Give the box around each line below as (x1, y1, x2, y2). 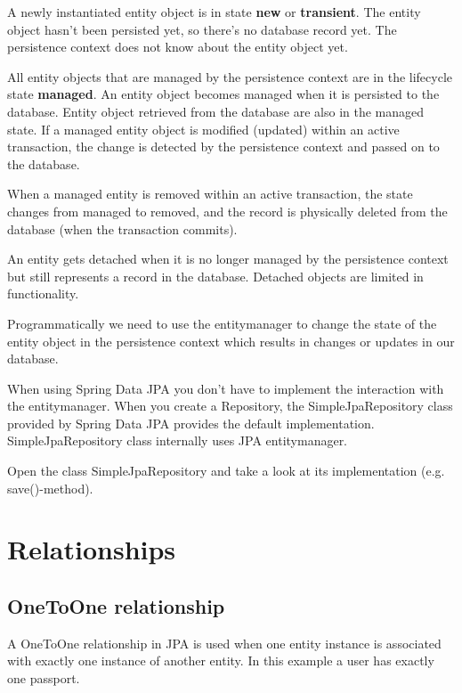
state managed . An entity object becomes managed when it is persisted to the (7, 85, 440, 103)
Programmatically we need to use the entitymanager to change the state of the (7, 314, 437, 332)
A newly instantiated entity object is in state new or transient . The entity (7, 3, 421, 20)
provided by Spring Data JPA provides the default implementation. (7, 413, 375, 432)
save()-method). (7, 478, 93, 497)
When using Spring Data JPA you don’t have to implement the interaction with (7, 379, 444, 397)
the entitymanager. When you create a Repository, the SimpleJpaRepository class (7, 396, 453, 415)
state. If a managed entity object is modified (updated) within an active (7, 119, 400, 138)
